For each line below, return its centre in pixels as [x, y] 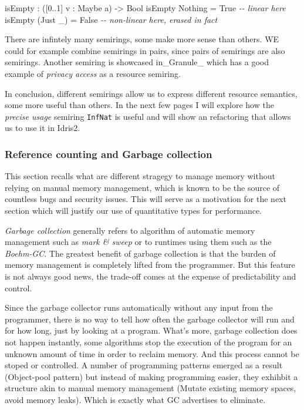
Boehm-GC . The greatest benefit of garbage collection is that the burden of [140, 253]
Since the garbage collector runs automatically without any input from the [139, 307]
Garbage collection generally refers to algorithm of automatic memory [130, 230]
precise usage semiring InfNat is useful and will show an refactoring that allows [148, 116]
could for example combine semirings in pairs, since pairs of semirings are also [145, 50]
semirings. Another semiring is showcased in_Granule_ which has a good [137, 62]
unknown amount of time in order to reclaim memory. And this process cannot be [152, 353]
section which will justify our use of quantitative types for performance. [133, 210]
